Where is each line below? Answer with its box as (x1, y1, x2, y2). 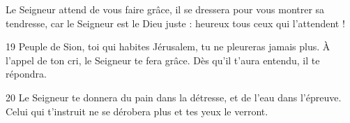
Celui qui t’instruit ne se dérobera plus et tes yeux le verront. (6, 103, 268, 118)
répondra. (6, 66, 47, 81)
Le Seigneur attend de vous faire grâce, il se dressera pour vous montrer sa (6, 2, 325, 16)
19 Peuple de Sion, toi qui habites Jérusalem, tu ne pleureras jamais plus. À (6, 39, 330, 54)
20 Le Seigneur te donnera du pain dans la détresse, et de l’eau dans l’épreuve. (6, 89, 342, 104)
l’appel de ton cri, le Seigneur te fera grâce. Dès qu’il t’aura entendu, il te (6, 52, 320, 67)
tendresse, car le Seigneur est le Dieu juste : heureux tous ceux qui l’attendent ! (6, 15, 345, 30)
